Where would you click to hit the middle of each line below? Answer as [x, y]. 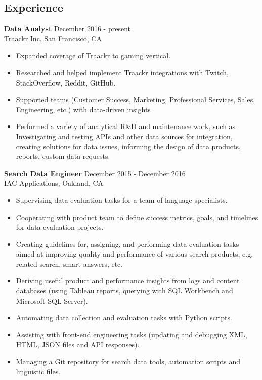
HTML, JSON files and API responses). [78, 344]
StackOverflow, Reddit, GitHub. [66, 82]
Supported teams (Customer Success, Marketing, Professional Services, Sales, [136, 99]
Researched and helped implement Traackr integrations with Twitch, [122, 72]
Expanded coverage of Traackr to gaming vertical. [93, 55]
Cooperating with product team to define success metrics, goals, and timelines [137, 217]
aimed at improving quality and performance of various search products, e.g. [135, 254]
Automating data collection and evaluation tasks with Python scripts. [124, 318]
